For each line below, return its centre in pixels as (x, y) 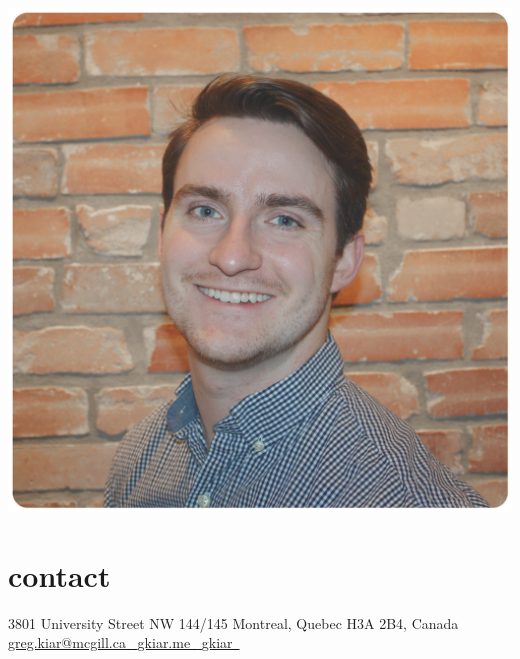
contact (59, 574)
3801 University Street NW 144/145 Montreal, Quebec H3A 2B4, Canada (233, 622)
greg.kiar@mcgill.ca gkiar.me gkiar (120, 642)
